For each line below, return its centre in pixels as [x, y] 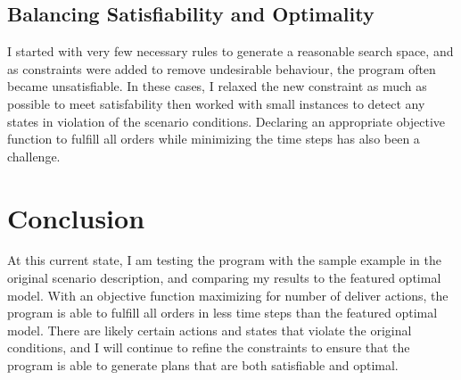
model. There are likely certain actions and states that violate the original [210, 330]
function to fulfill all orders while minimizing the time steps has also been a [214, 139]
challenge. [34, 156]
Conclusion [76, 217]
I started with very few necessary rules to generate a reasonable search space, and [230, 51]
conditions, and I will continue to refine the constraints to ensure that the [209, 347]
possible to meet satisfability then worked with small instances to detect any [216, 103]
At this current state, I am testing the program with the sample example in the [224, 260]
